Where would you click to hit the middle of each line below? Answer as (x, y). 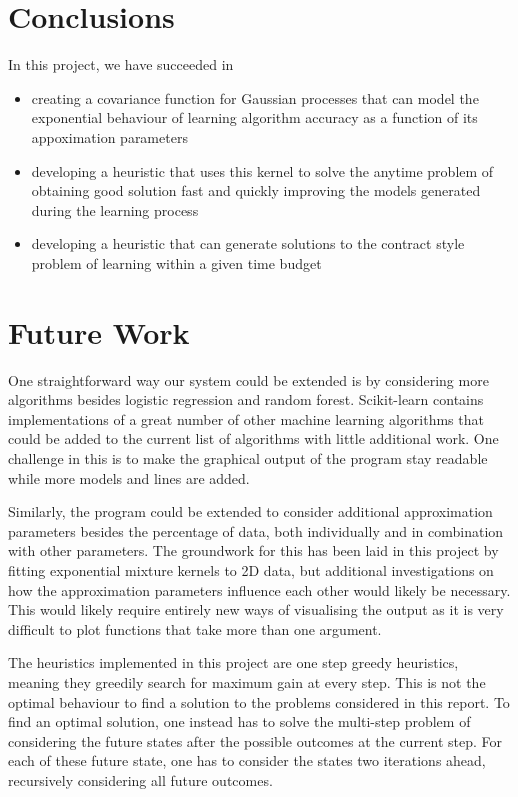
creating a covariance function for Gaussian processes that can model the (255, 97)
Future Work (99, 331)
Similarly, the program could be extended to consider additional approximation (250, 511)
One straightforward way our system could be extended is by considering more (248, 379)
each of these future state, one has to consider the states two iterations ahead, (247, 760)
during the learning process (115, 209)
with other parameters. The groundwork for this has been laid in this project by (253, 550)
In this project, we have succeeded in (121, 64)
